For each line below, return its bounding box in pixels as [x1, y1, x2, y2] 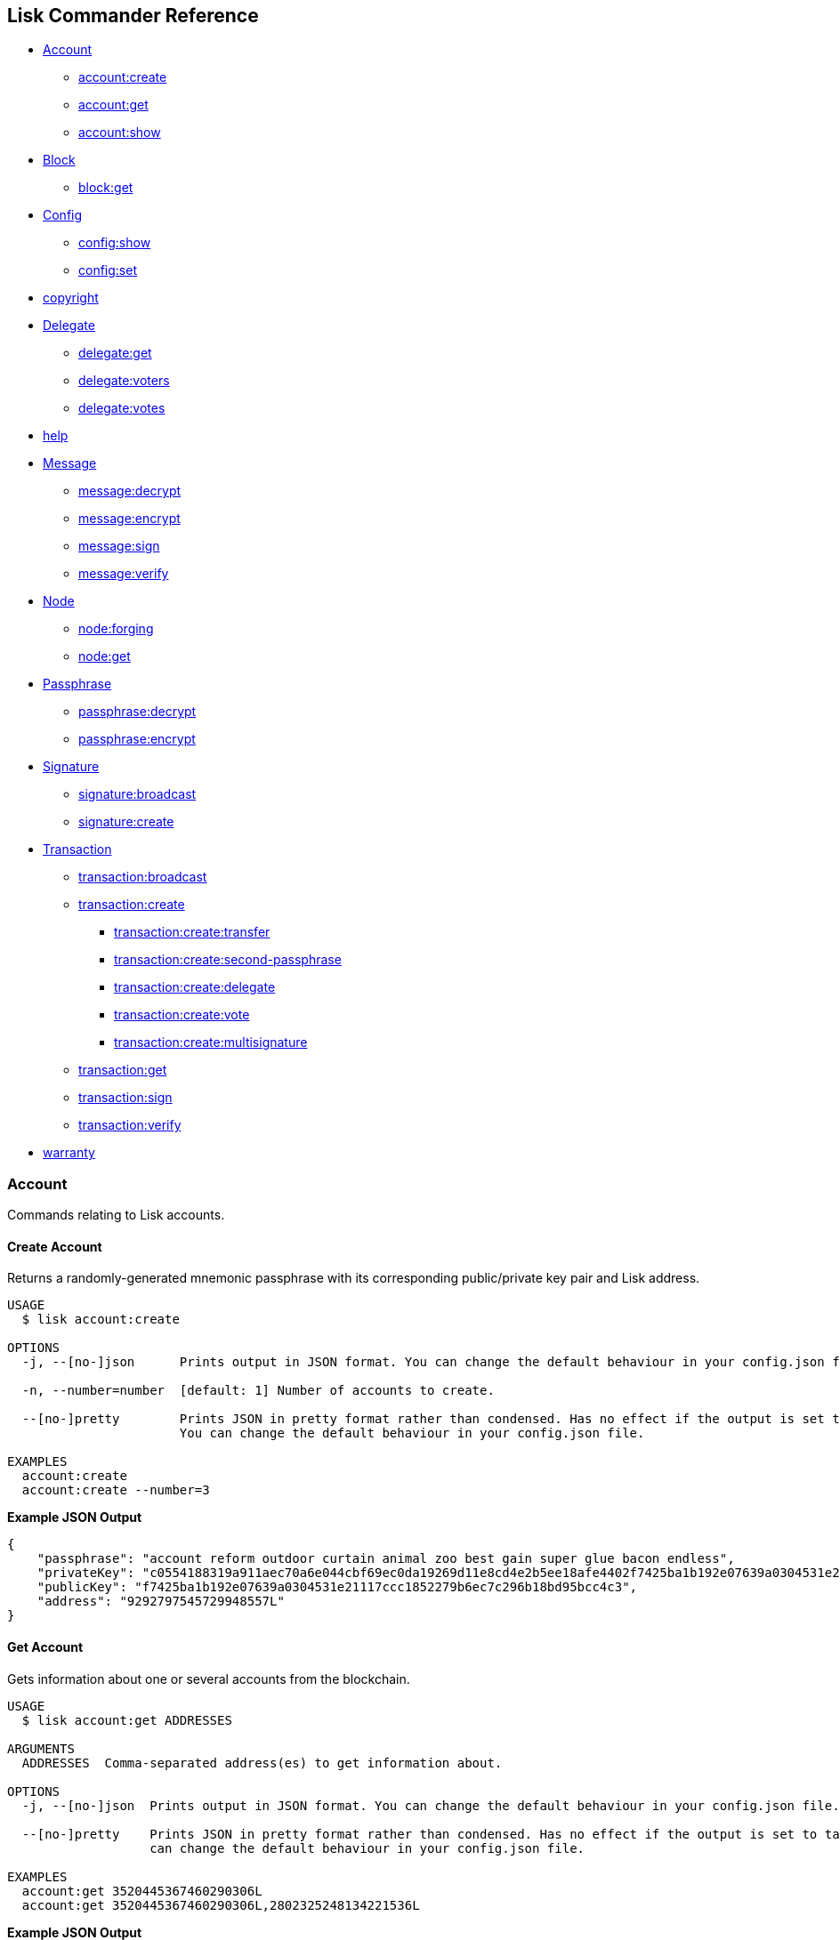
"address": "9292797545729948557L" [36, 1594, 285, 1609]
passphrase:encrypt [78, 731, 196, 747]
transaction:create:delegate [114, 979, 276, 995]
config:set [78, 262, 137, 278]
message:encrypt [78, 511, 181, 527]
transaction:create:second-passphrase [114, 952, 342, 968]
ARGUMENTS [7, 1741, 75, 1756]
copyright [43, 290, 99, 306]
